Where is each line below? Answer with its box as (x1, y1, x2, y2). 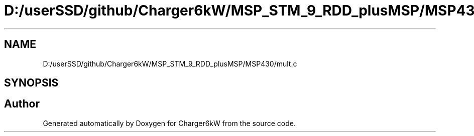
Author (4, 97, 40, 110)
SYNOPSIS (4, 76, 59, 89)
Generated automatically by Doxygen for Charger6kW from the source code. (43, 118, 296, 127)
